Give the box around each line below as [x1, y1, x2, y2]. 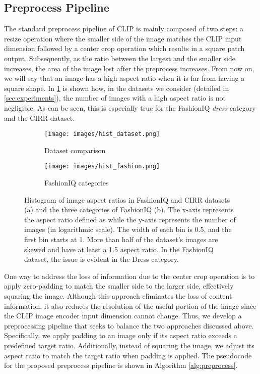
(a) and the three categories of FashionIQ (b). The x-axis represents [24, 204, 234, 215]
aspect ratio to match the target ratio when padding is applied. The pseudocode [4, 350, 252, 360]
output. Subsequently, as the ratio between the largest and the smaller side [4, 53, 236, 63]
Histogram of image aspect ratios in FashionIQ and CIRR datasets [24, 194, 230, 205]
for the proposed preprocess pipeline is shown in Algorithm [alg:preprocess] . [4, 360, 238, 370]
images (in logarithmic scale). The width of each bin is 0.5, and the [24, 224, 232, 235]
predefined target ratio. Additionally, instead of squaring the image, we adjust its [4, 340, 254, 350]
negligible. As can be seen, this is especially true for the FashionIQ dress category [4, 102, 256, 113]
